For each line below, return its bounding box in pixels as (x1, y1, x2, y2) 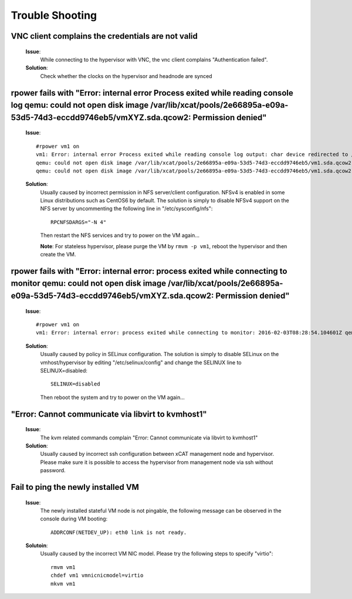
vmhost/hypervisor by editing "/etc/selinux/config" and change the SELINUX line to (40, 358, 242, 366)
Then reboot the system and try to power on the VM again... (40, 394, 185, 401)
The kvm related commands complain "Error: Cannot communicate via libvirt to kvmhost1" (40, 434, 258, 441)
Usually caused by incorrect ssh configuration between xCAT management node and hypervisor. (40, 451, 275, 458)
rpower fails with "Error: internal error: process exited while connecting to (11, 266, 287, 276)
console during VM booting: (40, 515, 108, 522)
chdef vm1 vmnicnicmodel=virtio (50, 572, 144, 579)
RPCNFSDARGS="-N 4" (50, 219, 107, 225)
